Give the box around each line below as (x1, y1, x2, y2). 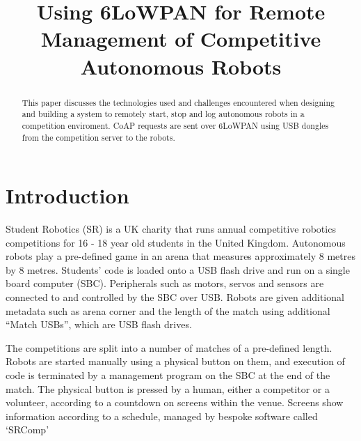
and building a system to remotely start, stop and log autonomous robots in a (22, 108, 305, 120)
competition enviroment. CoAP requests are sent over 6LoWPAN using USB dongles (22, 119, 329, 131)
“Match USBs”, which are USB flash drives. (6, 317, 192, 332)
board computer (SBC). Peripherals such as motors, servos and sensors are (6, 276, 324, 291)
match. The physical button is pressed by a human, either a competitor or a (6, 381, 330, 396)
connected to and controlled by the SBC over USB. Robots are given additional (6, 290, 344, 304)
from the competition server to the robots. (22, 131, 175, 143)
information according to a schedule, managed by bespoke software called (6, 408, 318, 423)
